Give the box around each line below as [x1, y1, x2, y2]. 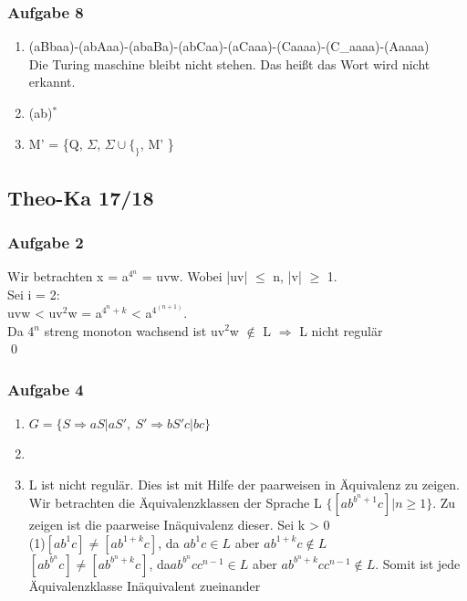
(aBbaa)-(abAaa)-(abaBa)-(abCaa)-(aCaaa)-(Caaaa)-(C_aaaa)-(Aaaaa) [28, 37, 430, 56]
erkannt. [28, 72, 76, 91]
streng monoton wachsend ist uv [44, 321, 225, 340]
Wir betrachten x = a [7, 267, 129, 286]
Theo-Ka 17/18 [7, 183, 154, 211]
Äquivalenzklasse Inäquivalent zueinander [28, 575, 261, 595]
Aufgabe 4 [7, 377, 84, 400]
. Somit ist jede [375, 554, 461, 573]
